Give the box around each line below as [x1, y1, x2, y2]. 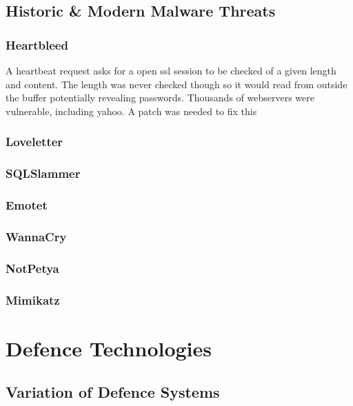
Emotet [6, 196, 48, 213]
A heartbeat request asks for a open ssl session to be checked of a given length [6, 63, 336, 77]
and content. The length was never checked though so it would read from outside [6, 77, 347, 91]
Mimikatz [6, 291, 60, 308]
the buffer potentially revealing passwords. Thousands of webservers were [6, 90, 314, 105]
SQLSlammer [6, 165, 81, 182]
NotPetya [6, 259, 59, 276]
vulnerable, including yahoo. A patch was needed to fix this [6, 103, 257, 118]
